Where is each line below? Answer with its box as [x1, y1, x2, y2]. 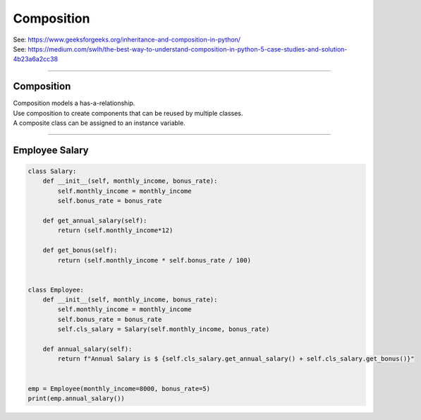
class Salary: [28, 167, 77, 176]
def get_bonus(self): [42, 246, 118, 254]
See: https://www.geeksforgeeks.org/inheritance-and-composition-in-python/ [13, 35, 241, 44]
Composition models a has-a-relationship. [13, 99, 135, 107]
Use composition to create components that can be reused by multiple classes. [13, 109, 243, 117]
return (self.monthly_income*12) [57, 227, 173, 234]
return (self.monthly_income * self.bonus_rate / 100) [57, 256, 252, 264]
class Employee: [28, 286, 85, 294]
